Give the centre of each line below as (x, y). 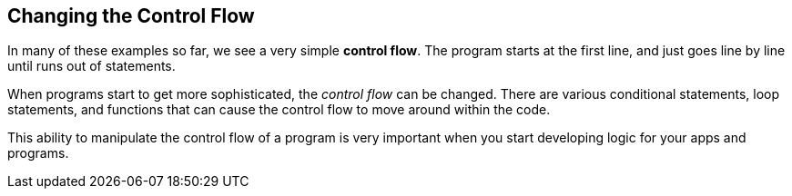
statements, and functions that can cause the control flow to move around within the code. (279, 110)
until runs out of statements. (91, 66)
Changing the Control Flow (131, 16)
